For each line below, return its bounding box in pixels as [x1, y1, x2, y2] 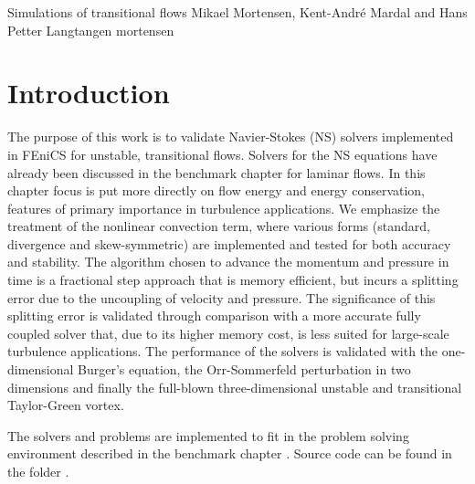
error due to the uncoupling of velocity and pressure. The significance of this [7, 288, 436, 307]
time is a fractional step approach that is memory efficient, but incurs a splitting [7, 270, 459, 289]
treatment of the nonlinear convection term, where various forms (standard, [7, 216, 430, 236]
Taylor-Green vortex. [7, 395, 124, 415]
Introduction [7, 74, 170, 111]
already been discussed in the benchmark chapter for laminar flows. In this [7, 163, 426, 182]
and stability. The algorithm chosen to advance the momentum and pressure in [7, 252, 449, 271]
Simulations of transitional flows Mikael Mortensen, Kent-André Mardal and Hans [7, 3, 468, 21]
